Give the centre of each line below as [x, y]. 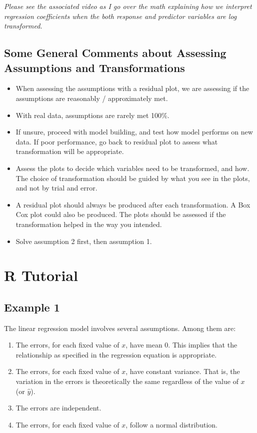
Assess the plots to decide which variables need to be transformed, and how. [132, 168]
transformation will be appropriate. [70, 151]
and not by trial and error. [56, 188]
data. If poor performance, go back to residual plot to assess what [117, 141]
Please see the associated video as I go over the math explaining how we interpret [128, 6]
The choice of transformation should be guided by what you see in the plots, [133, 178]
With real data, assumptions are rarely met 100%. [92, 115]
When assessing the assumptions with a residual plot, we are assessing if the [132, 88]
